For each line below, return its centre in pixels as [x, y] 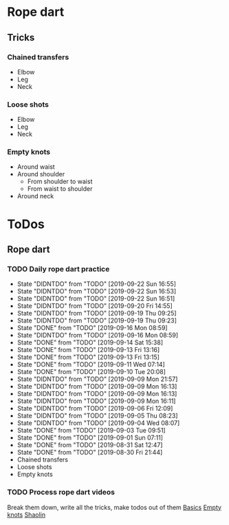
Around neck [35, 196]
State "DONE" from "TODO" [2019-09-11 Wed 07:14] [91, 364]
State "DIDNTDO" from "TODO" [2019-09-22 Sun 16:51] [96, 299]
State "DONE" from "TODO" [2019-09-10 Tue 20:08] [91, 372]
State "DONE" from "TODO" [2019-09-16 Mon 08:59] [92, 328]
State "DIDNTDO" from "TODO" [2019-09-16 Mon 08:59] [98, 336]
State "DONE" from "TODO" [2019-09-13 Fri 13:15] [88, 357]
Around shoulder [41, 174]
